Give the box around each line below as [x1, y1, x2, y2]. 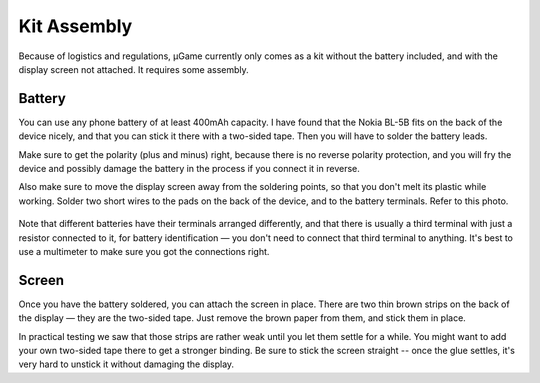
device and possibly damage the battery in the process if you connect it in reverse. [18, 163, 360, 175]
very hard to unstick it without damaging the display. [18, 358, 235, 370]
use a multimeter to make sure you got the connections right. [18, 245, 270, 257]
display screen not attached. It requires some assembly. [18, 63, 249, 75]
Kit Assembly [18, 15, 133, 37]
